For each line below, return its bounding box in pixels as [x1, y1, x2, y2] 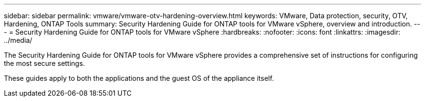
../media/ [4, 36, 33, 44]
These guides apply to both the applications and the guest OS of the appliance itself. [4, 74, 274, 82]
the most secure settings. [4, 59, 85, 67]
